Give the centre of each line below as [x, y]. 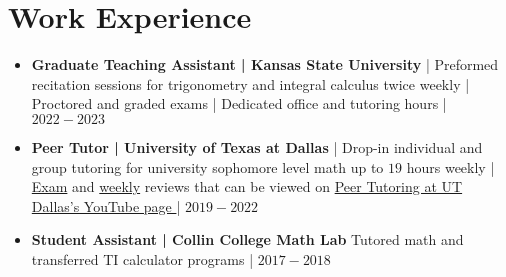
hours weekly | [450, 166]
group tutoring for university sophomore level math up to [207, 166]
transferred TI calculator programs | [142, 258]
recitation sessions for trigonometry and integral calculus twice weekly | [250, 83]
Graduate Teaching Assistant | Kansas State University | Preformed [265, 64]
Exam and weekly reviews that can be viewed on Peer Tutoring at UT [247, 186]
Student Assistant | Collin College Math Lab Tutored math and [247, 239]
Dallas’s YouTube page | [106, 205]
